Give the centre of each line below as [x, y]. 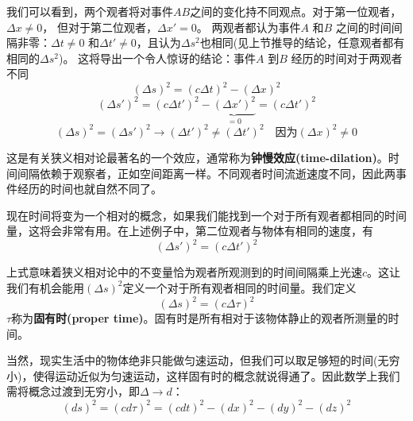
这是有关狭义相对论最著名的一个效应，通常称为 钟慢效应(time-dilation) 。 [197, 157]
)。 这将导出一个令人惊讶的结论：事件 [157, 58]
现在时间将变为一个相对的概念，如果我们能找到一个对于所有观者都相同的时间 [206, 215]
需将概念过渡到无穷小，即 [73, 391]
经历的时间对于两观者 [347, 58]
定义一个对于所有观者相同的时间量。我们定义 [239, 287]
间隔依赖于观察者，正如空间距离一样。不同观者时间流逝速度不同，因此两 [206, 173]
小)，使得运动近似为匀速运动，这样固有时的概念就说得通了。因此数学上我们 [203, 375]
